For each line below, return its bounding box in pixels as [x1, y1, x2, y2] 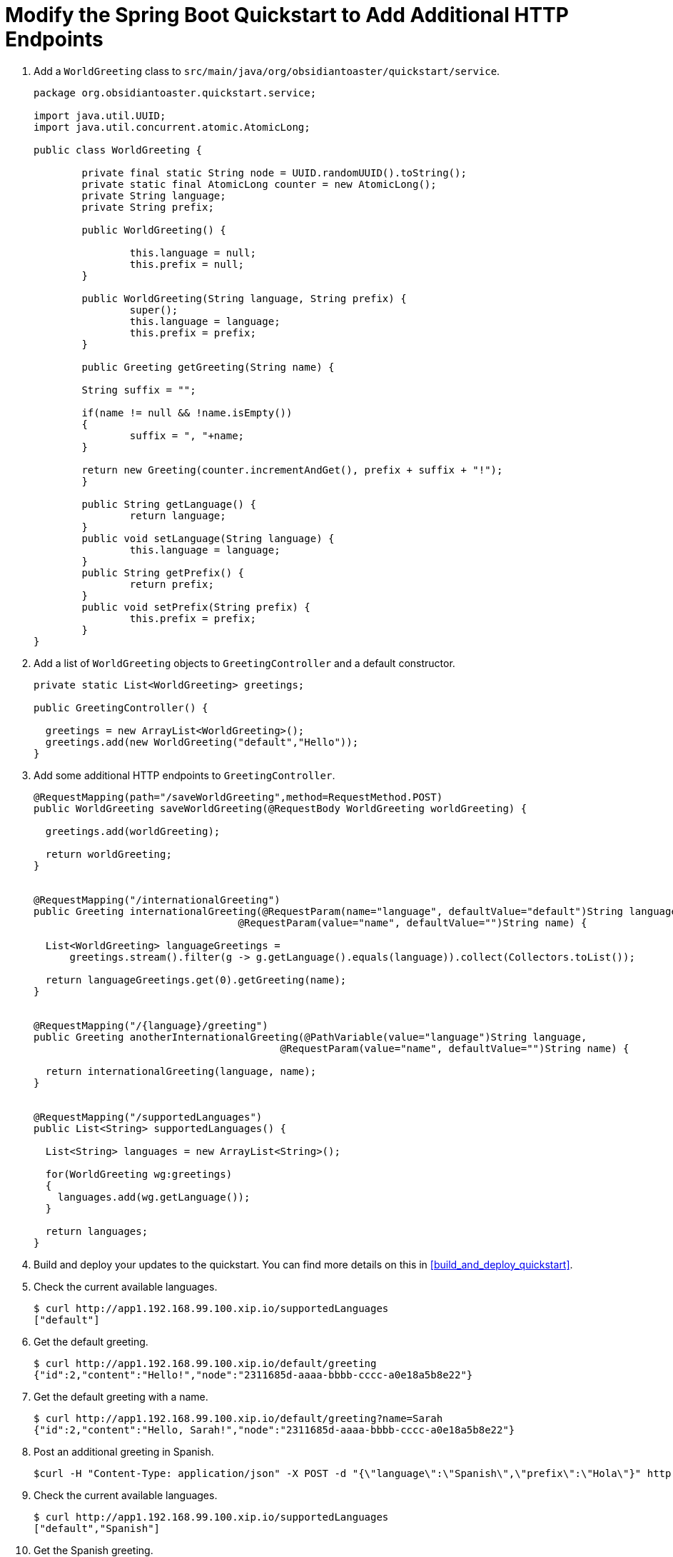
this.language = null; [129, 246, 256, 259]
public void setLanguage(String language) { [81, 532, 335, 544]
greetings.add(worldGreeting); [45, 825, 221, 837]
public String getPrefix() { [81, 566, 245, 579]
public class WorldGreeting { [34, 144, 203, 156]
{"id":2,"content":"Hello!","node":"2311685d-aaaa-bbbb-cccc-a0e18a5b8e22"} [34, 1368, 473, 1381]
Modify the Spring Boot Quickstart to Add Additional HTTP [5, 3, 569, 27]
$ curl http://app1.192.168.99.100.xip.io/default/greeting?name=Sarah [34, 1412, 443, 1424]
